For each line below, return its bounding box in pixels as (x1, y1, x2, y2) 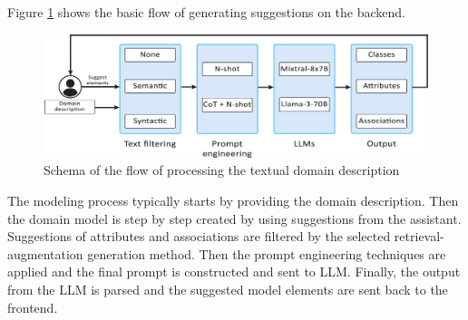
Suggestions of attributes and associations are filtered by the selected (7, 227, 391, 246)
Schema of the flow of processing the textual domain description (44, 160, 400, 179)
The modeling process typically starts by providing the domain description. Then (7, 191, 459, 209)
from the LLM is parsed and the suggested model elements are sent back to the (7, 279, 448, 298)
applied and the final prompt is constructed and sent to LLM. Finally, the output (7, 262, 461, 281)
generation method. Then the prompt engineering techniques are (87, 244, 446, 263)
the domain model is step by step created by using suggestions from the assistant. (7, 208, 462, 228)
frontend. (7, 297, 58, 316)
